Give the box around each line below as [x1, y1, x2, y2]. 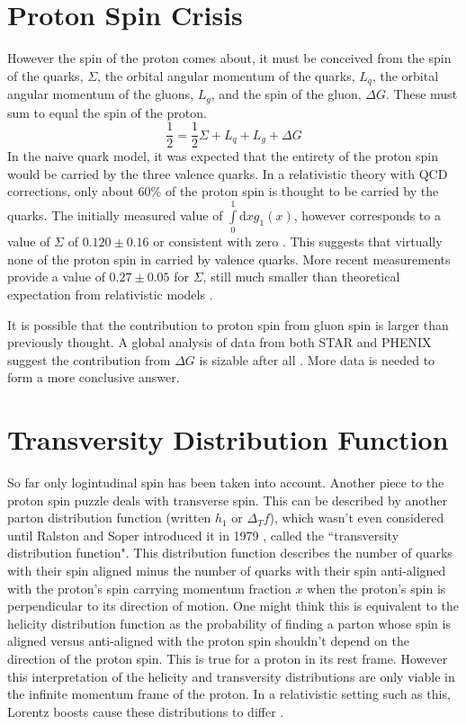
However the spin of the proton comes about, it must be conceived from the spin [7, 49, 452, 67]
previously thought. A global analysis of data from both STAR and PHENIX [7, 333, 432, 352]
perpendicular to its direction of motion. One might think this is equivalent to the [7, 596, 460, 615]
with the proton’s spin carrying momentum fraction [7, 578, 291, 597]
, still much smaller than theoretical [202, 267, 400, 286]
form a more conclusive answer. [7, 368, 180, 387]
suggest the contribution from [7, 350, 171, 369]
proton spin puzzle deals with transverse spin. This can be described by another [7, 490, 448, 509]
